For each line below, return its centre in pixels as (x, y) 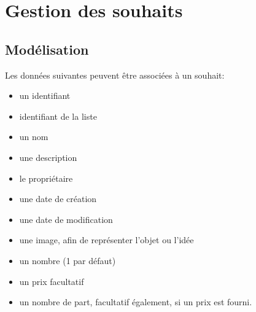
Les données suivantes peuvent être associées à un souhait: (115, 75)
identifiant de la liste (58, 116)
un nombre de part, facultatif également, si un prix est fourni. (136, 302)
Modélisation (47, 49)
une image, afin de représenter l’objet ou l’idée (107, 240)
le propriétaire (46, 178)
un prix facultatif (52, 281)
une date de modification (66, 219)
